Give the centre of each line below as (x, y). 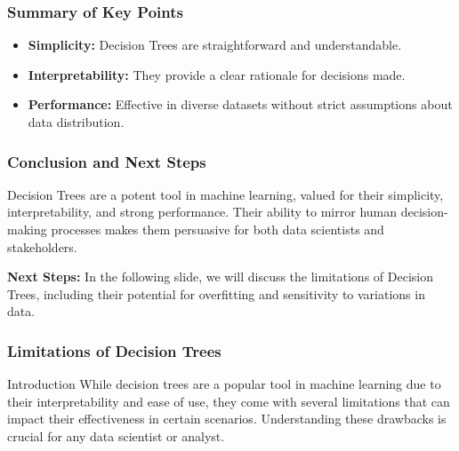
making (27, 229)
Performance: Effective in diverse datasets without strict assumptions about (240, 104)
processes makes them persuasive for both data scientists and (217, 229)
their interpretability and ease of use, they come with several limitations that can (229, 401)
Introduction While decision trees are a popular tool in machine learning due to (224, 384)
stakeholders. (42, 246)
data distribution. (76, 122)
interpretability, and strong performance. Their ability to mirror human (202, 212)
